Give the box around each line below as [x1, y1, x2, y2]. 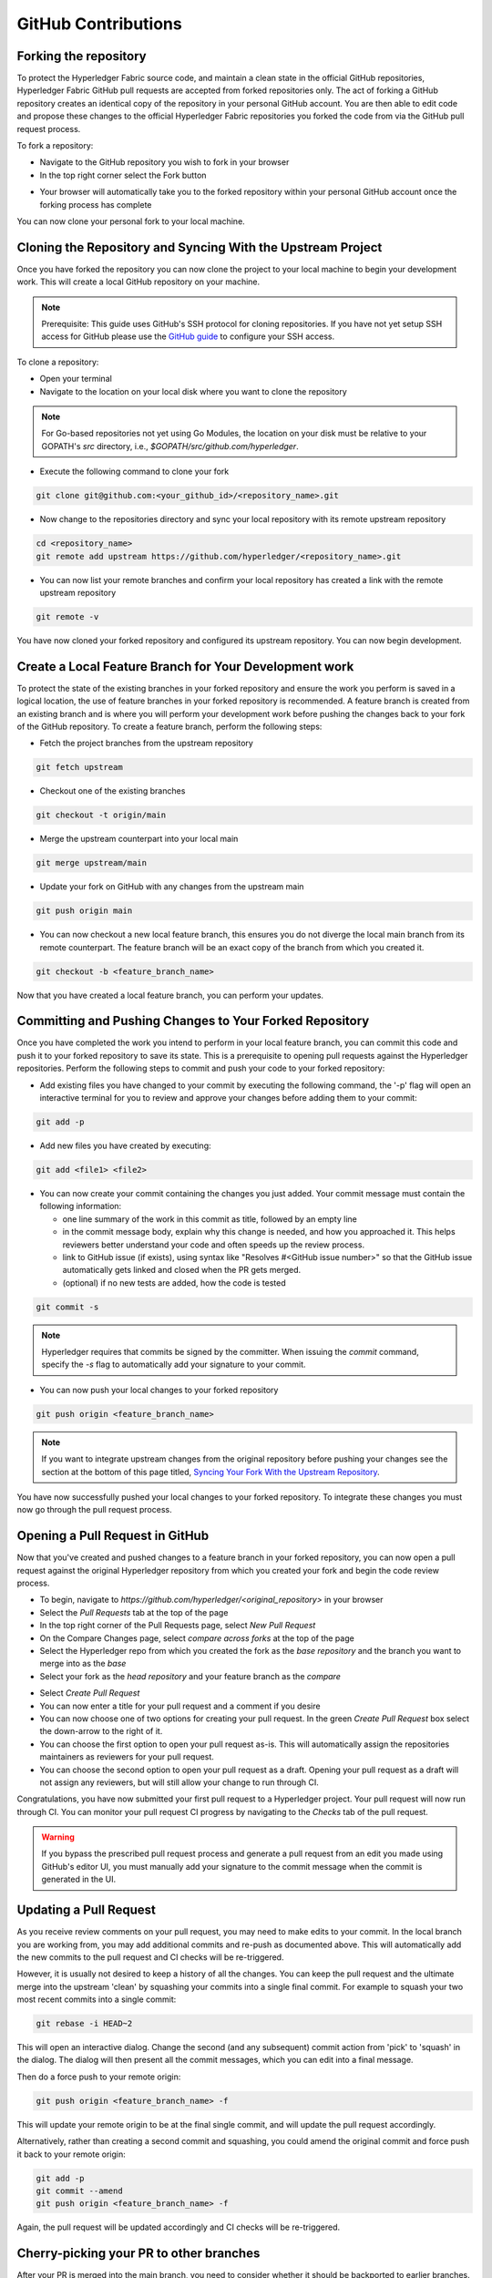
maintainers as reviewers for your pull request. [39, 1751, 214, 1762]
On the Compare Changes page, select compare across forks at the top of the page [39, 1632, 354, 1644]
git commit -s [36, 1301, 99, 1312]
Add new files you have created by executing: [39, 1140, 211, 1151]
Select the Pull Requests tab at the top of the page [39, 1606, 229, 1617]
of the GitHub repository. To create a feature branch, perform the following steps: [16, 721, 323, 732]
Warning [41, 1832, 75, 1842]
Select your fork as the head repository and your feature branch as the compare [39, 1670, 341, 1681]
